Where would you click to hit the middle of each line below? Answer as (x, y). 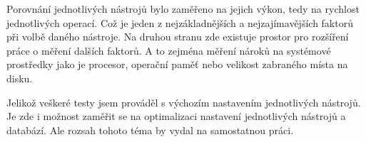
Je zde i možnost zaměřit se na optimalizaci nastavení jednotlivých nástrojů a (176, 116)
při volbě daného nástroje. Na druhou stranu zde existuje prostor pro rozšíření (178, 37)
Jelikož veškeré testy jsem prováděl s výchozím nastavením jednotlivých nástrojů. (184, 102)
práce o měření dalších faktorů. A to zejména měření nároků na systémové (169, 50)
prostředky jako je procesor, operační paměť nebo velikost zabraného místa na (177, 64)
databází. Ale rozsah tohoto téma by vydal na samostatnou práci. (150, 130)
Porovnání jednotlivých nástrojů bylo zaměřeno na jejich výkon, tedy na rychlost (183, 9)
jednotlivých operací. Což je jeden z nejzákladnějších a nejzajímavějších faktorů (180, 22)
